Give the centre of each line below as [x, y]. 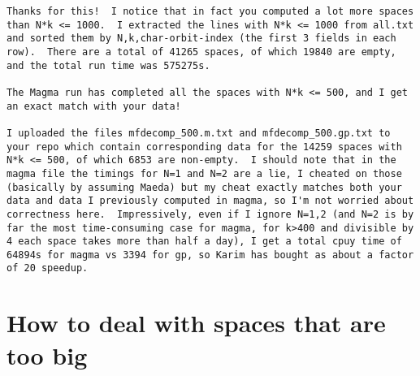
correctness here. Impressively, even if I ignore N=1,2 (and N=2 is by [210, 214]
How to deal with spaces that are [196, 323]
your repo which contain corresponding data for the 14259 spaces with [204, 147]
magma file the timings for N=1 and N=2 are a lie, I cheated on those [204, 173]
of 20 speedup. [48, 268]
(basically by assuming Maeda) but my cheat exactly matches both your [204, 187]
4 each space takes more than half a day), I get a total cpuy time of [204, 242]
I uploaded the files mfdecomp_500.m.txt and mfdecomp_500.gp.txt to [199, 133]
